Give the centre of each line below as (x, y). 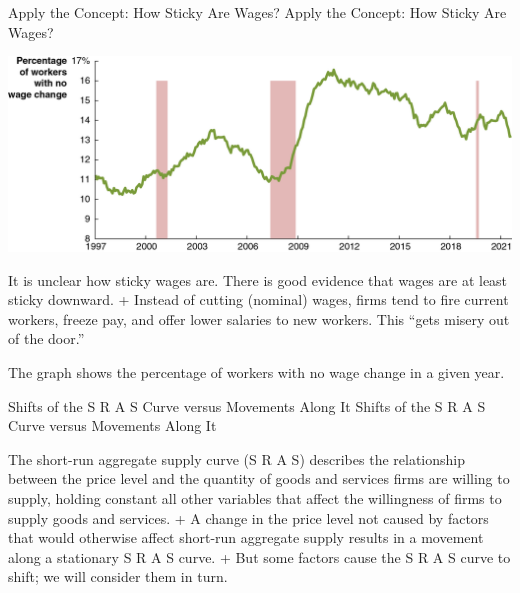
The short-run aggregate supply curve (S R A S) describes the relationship (236, 458)
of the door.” (46, 338)
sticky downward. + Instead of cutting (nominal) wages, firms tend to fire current (258, 299)
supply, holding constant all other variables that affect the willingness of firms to (255, 498)
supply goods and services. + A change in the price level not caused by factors (248, 517)
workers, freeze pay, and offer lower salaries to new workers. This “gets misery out (259, 318)
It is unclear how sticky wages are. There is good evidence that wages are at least (258, 279)
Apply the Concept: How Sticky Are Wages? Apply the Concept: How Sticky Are (257, 12)
